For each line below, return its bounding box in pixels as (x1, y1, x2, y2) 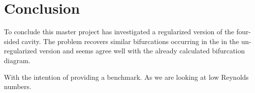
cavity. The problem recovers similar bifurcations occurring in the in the (21, 36, 239, 46)
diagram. (4, 55, 31, 65)
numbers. (4, 81, 32, 92)
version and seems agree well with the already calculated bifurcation (39, 46, 245, 56)
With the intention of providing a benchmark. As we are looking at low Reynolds (4, 71, 249, 82)
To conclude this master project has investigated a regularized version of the (4, 26, 234, 37)
